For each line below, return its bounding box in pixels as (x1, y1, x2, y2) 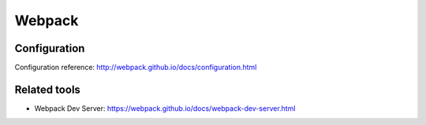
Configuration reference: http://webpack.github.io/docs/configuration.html (14, 63, 257, 72)
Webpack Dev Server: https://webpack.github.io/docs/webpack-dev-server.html (34, 103, 296, 113)
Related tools (14, 83, 80, 96)
